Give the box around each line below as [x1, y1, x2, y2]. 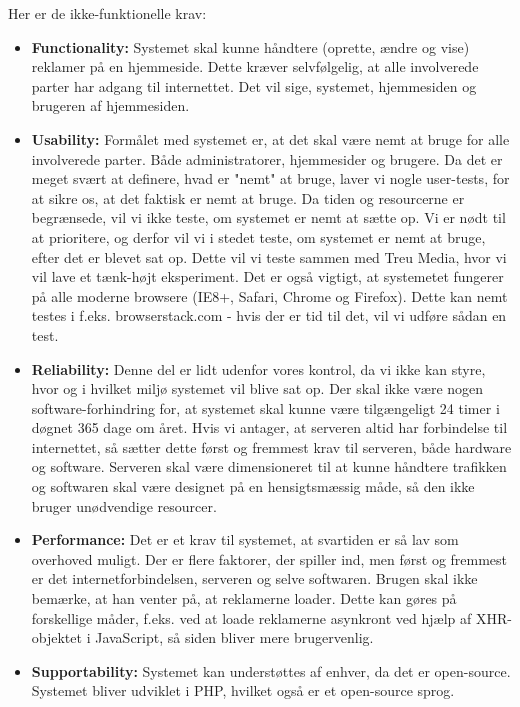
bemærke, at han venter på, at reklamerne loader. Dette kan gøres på [31, 588, 457, 609]
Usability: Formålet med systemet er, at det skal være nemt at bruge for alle [31, 128, 510, 149]
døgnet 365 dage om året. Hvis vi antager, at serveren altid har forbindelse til [31, 417, 508, 438]
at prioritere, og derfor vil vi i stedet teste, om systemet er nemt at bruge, [31, 226, 486, 247]
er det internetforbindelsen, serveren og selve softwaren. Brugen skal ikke [31, 568, 478, 589]
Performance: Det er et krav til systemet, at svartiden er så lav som [31, 529, 459, 550]
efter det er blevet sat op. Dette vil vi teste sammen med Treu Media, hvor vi [31, 246, 507, 267]
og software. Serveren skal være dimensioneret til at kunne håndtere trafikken [31, 456, 507, 477]
